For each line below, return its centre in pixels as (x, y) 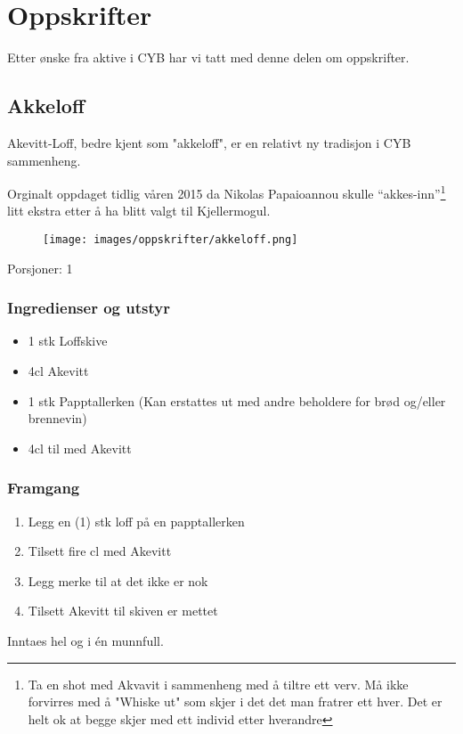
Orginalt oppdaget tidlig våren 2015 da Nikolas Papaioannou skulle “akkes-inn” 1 (227, 192)
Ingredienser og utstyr (89, 308)
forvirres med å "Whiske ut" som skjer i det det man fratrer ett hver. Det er (235, 701)
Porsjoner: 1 (40, 268)
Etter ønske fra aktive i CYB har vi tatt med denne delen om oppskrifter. (208, 57)
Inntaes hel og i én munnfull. (85, 640)
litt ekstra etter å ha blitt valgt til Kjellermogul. (139, 211)
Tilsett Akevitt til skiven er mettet (123, 611)
